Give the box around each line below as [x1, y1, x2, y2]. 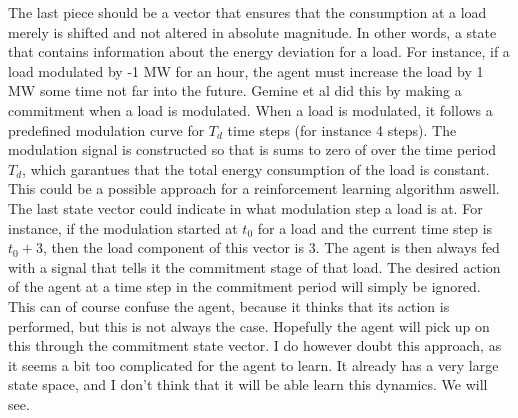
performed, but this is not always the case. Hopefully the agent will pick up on [8, 315, 490, 336]
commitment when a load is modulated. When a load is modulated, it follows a [8, 99, 493, 120]
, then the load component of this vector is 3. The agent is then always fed [42, 237, 500, 258]
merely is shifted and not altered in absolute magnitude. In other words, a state [8, 21, 497, 42]
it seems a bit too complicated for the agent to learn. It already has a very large [8, 354, 499, 375]
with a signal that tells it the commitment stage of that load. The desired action [8, 256, 501, 277]
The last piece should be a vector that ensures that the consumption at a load [8, 2, 487, 22]
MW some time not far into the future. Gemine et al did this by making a [8, 80, 462, 101]
